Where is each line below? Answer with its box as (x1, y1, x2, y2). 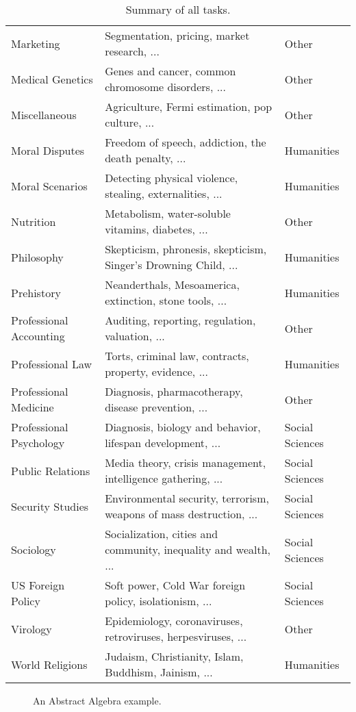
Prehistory (11, 284, 61, 301)
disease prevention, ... (105, 399, 208, 415)
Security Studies (11, 498, 89, 514)
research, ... (105, 43, 160, 59)
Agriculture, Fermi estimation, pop (105, 99, 272, 114)
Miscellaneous (11, 106, 77, 123)
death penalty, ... (105, 150, 186, 166)
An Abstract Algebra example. (33, 694, 162, 707)
